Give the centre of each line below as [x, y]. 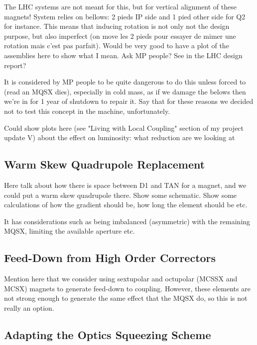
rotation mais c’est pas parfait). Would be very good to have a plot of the [117, 45]
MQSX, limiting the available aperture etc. [69, 231]
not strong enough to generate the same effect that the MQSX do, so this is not [126, 298]
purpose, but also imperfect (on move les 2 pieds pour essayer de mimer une [120, 36]
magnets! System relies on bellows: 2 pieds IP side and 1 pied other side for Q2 [125, 16]
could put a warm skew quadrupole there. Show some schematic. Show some [121, 195]
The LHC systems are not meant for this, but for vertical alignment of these [120, 6]
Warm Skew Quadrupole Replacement [105, 164]
